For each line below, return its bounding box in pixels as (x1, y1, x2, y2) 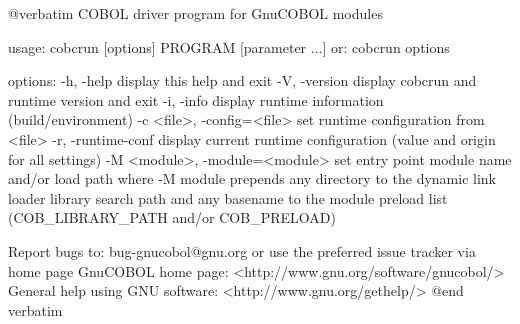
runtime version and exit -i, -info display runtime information (8, 89, 384, 110)
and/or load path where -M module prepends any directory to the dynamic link (8, 168, 496, 189)
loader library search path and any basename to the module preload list (8, 187, 448, 208)
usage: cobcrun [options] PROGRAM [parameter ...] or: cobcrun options (8, 36, 450, 57)
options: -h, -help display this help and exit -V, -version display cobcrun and (8, 70, 477, 91)
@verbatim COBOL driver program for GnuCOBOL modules (8, 3, 383, 23)
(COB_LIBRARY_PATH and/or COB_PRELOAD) (8, 207, 336, 228)
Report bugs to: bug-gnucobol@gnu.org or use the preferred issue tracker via (8, 240, 476, 261)
